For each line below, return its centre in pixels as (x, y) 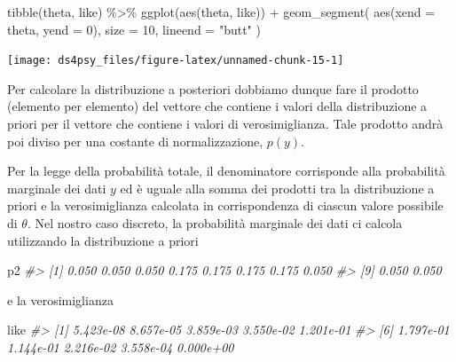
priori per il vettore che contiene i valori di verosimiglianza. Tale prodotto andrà (225, 124)
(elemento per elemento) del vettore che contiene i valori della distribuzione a (217, 106)
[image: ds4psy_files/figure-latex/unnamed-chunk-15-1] (176, 61)
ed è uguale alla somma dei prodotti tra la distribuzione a (277, 188)
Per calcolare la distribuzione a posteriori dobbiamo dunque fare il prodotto (213, 88)
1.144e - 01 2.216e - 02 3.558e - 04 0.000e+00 (121, 346)
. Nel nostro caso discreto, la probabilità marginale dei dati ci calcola (215, 223)
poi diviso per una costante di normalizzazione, (135, 141)
